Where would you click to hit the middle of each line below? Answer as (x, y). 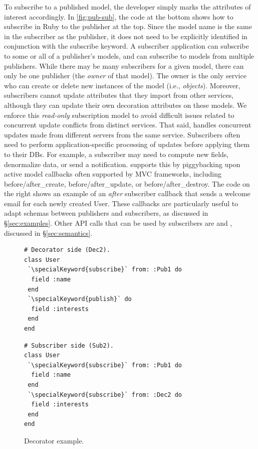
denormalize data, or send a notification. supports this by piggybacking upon (122, 164)
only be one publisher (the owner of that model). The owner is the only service (125, 76)
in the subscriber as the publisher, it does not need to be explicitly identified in (126, 36)
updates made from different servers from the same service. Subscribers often (122, 134)
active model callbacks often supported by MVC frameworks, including (113, 174)
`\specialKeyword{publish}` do (80, 299)
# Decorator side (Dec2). (67, 250)
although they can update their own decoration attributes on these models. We (125, 105)
